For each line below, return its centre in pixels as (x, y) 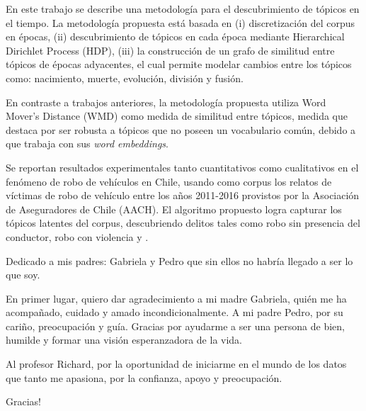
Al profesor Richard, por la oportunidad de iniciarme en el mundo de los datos (176, 364)
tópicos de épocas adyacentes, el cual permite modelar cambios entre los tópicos (179, 64)
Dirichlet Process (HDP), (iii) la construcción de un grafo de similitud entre (170, 50)
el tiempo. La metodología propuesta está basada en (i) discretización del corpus (181, 22)
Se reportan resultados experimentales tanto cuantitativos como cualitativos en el (182, 167)
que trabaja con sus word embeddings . (87, 143)
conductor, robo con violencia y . (77, 236)
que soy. (23, 275)
